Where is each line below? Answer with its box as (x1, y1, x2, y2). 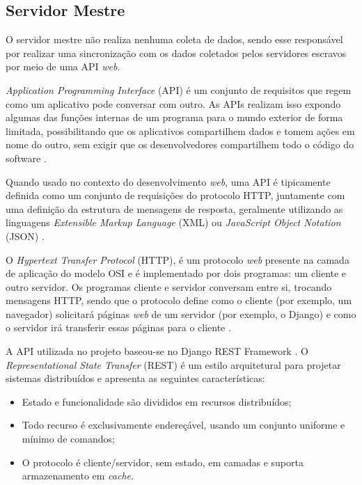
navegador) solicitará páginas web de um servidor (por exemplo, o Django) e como (6, 306, 356, 321)
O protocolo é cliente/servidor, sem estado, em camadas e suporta (22, 454, 304, 469)
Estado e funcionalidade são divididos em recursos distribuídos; (22, 394, 292, 408)
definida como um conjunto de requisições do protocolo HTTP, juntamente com (6, 188, 345, 202)
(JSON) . (6, 228, 45, 243)
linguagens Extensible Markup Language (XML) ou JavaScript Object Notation (6, 215, 341, 230)
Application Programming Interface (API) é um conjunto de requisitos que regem (6, 82, 352, 97)
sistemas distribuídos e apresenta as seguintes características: (6, 371, 265, 385)
